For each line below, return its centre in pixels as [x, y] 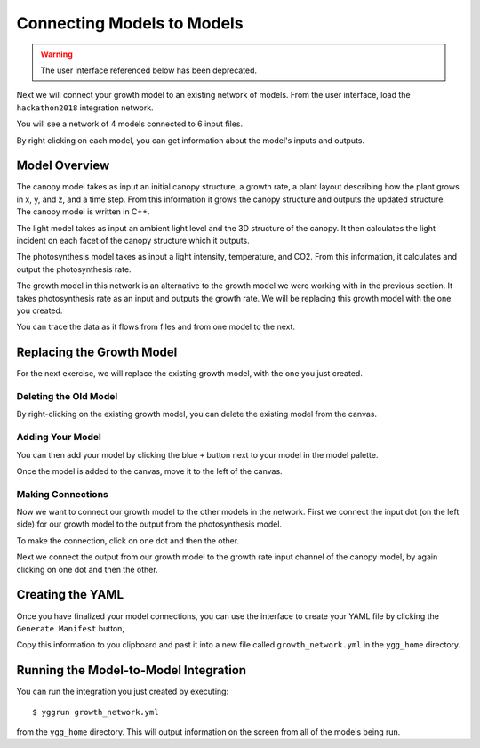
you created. [40, 310]
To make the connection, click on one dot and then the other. [128, 540]
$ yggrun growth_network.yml [96, 712]
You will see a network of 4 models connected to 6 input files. [130, 124]
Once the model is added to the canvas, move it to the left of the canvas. [150, 471]
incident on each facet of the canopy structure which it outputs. [133, 240]
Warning [56, 54]
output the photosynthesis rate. [74, 269]
